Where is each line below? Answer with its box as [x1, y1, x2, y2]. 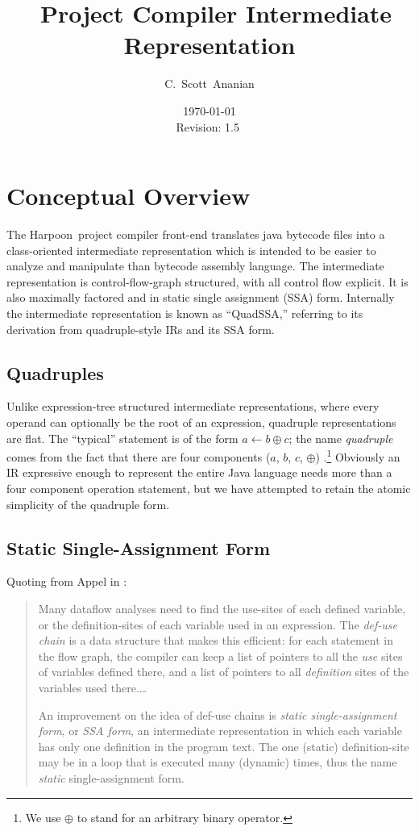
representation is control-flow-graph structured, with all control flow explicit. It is [6, 273, 409, 290]
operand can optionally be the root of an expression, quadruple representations [6, 413, 396, 430]
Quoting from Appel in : [6, 573, 127, 590]
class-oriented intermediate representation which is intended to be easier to [6, 241, 376, 258]
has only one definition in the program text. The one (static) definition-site [38, 737, 409, 754]
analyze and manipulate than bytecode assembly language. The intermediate [6, 257, 384, 274]
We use [25, 808, 61, 825]
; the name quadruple [288, 429, 393, 446]
